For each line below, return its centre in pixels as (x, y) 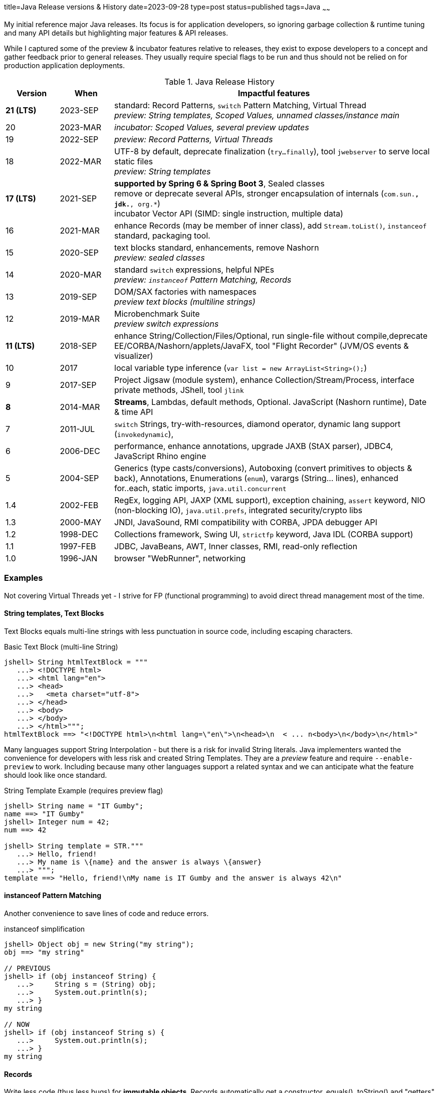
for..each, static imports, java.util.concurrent (200, 488)
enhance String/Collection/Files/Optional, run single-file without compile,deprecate (271, 336)
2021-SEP (78, 198)
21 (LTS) (21, 110)
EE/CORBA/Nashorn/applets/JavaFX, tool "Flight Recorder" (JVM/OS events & (262, 346)
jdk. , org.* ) (137, 203)
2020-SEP (79, 252)
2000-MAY (81, 522)
